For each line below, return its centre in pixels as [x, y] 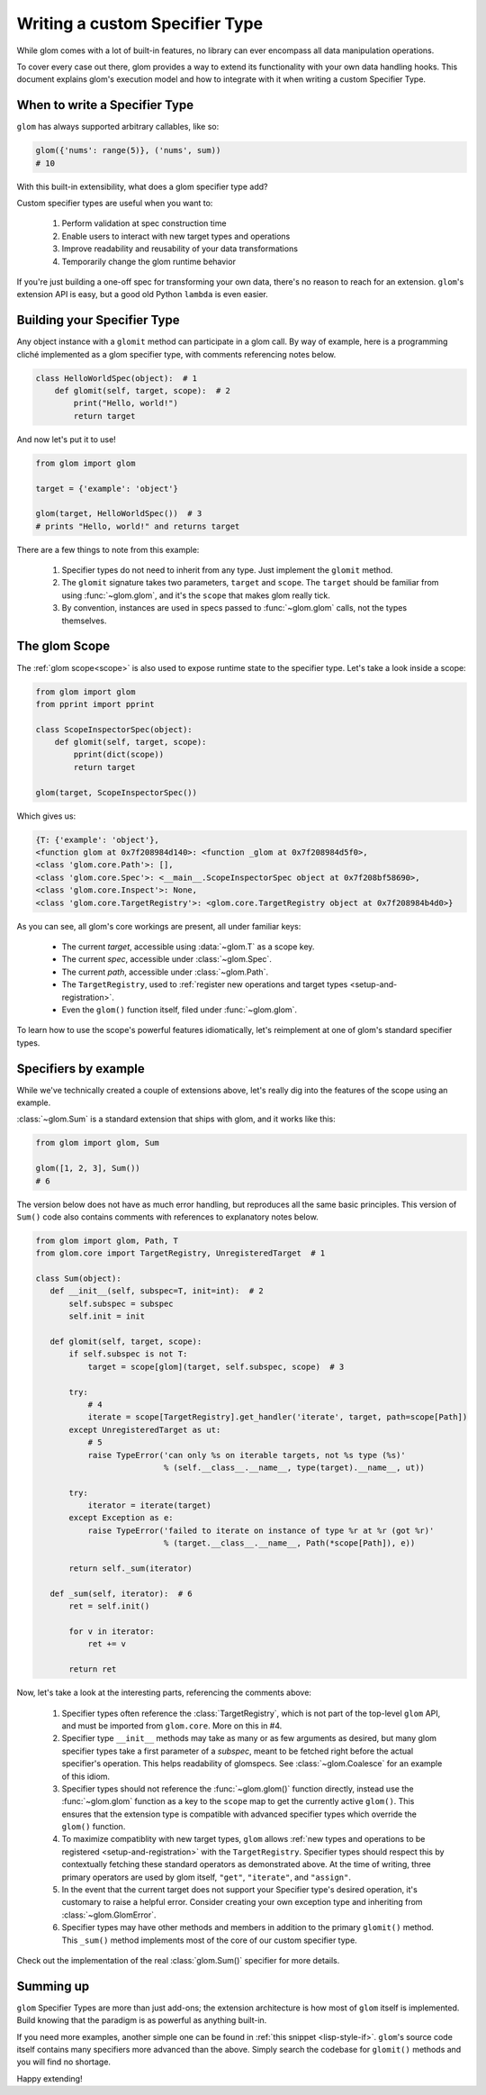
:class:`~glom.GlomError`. [109, 1915]
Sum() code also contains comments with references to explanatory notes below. [167, 1217]
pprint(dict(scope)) [119, 755]
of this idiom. [86, 1776]
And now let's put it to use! [66, 439]
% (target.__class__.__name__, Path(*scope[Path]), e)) [289, 1543]
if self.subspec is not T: [128, 1354]
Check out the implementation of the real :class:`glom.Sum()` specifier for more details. [178, 1960]
